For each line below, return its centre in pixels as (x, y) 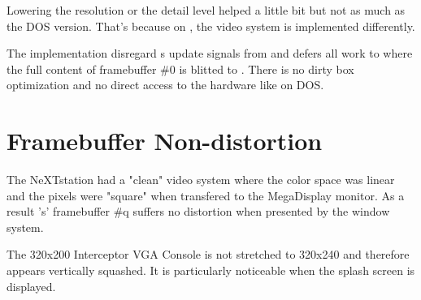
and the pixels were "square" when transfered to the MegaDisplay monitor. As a (206, 195)
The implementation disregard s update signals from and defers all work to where (210, 53)
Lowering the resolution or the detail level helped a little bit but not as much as (206, 10)
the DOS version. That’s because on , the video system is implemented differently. (211, 26)
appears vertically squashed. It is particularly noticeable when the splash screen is (211, 270)
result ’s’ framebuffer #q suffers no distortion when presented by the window (198, 211)
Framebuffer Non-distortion (165, 141)
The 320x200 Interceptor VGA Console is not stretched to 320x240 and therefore (208, 254)
